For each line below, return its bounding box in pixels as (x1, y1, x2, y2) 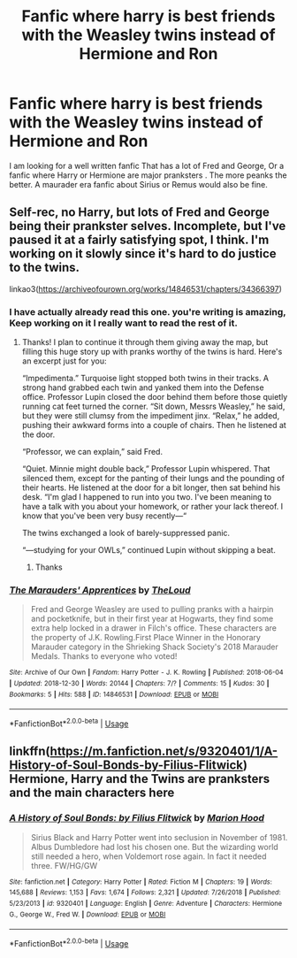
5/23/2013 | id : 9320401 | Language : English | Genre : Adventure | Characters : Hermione (9, 899, 283, 908)
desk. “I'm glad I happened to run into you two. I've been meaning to (21, 492, 272, 502)
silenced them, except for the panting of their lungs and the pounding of (21, 473, 286, 484)
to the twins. (9, 260, 80, 275)
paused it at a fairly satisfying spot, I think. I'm (9, 233, 270, 248)
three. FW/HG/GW (30, 860, 98, 870)
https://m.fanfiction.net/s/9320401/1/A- (49, 744, 278, 759)
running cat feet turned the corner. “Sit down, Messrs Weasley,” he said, (21, 401, 286, 412)
